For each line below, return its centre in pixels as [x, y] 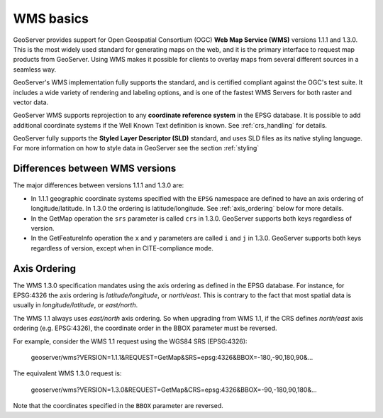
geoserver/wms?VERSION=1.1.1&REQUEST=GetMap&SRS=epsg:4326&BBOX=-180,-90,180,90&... [172, 357]
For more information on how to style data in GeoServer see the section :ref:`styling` [136, 148]
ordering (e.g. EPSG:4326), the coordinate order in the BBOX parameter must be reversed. [145, 328]
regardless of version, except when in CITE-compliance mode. [122, 248]
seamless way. [35, 69]
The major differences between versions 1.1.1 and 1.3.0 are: [99, 185]
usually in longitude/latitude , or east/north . [76, 305]
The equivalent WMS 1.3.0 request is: [67, 373]
